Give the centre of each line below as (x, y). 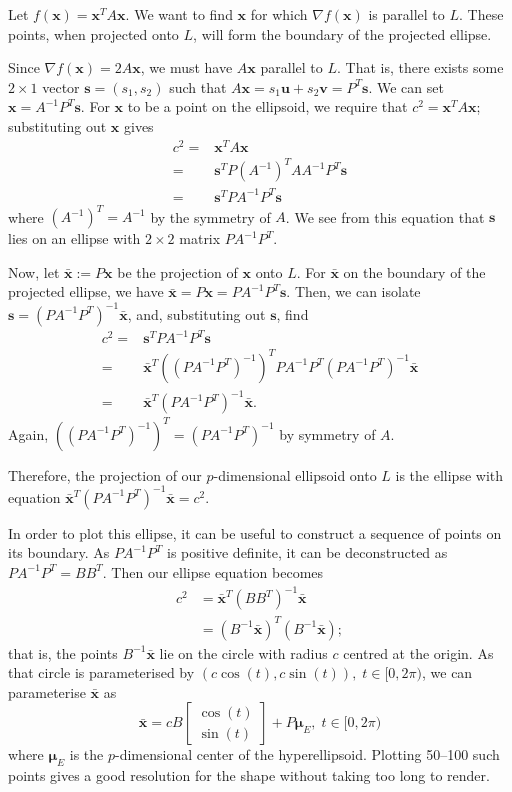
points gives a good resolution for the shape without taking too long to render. (249, 775)
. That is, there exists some (420, 67)
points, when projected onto (93, 33)
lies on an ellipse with (74, 238)
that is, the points (63, 652)
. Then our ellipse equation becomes (213, 571)
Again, (28, 433)
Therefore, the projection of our (105, 474)
